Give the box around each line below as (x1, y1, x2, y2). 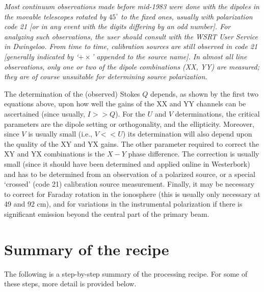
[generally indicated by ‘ (4, 51, 78, 61)
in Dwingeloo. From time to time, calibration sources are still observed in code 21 (4, 41, 258, 52)
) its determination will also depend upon (122, 128, 252, 139)
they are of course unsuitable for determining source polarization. (4, 71, 207, 82)
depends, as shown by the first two (150, 88, 258, 99)
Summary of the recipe (4, 238, 169, 259)
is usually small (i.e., (28, 128, 92, 139)
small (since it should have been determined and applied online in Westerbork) (4, 158, 250, 169)
